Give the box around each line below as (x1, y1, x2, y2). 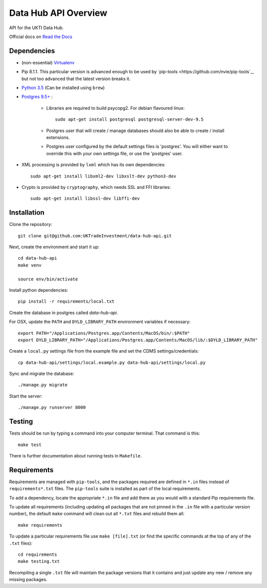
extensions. (46, 134, 70, 140)
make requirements (18, 522, 63, 528)
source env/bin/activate (18, 276, 78, 282)
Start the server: (9, 393, 43, 399)
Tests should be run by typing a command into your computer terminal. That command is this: (9, 430, 200, 436)
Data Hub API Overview (9, 7, 107, 18)
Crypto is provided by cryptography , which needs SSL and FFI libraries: (21, 184, 171, 190)
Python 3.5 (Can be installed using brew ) (21, 85, 105, 91)
